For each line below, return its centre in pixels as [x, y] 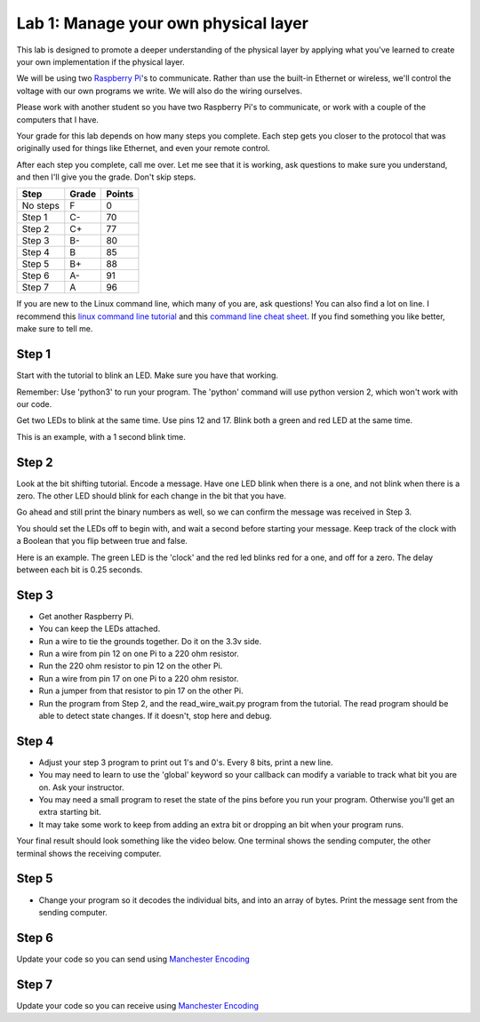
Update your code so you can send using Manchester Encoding [133, 959]
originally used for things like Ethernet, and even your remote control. [143, 148]
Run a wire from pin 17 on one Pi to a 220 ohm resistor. [139, 678]
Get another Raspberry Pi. [86, 616]
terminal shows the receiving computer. [89, 853]
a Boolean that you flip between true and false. [102, 541]
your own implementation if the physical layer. [101, 61]
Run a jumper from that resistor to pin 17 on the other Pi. [141, 691]
